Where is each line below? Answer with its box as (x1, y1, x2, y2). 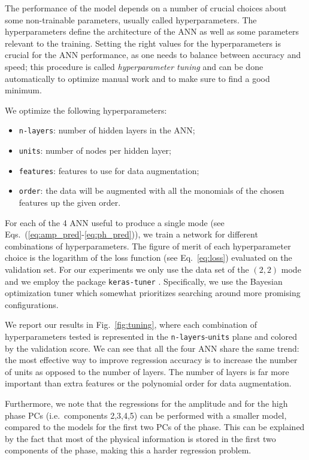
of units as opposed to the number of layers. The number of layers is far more (5, 365, 289, 377)
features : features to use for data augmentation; (19, 164, 199, 176)
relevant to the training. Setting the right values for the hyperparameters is (5, 36, 281, 49)
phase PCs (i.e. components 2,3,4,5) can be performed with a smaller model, (5, 409, 287, 421)
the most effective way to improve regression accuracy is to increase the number (5, 354, 298, 366)
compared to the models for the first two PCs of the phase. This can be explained (5, 421, 305, 433)
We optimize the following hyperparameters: (5, 103, 167, 116)
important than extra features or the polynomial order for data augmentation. (5, 377, 292, 389)
